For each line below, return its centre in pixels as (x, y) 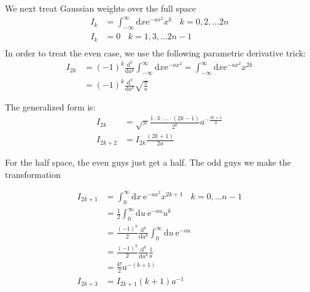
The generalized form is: (50, 107)
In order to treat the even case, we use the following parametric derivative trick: (155, 52)
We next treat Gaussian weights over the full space (101, 8)
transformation (33, 174)
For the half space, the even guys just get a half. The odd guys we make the (148, 162)
